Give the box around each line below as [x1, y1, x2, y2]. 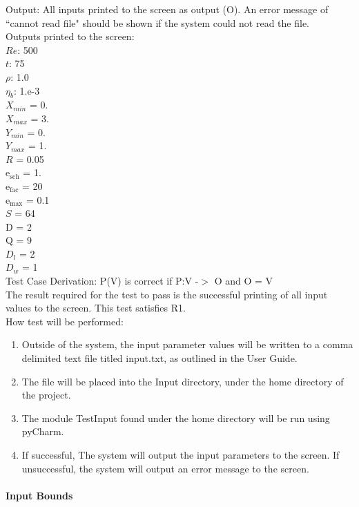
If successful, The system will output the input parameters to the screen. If [21, 448, 340, 462]
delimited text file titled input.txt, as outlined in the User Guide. [21, 351, 298, 365]
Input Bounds [6, 488, 73, 502]
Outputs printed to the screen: [6, 29, 135, 44]
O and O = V [214, 274, 273, 288]
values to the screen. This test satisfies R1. [6, 300, 186, 315]
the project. [21, 388, 71, 402]
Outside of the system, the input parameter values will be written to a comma [21, 337, 353, 352]
